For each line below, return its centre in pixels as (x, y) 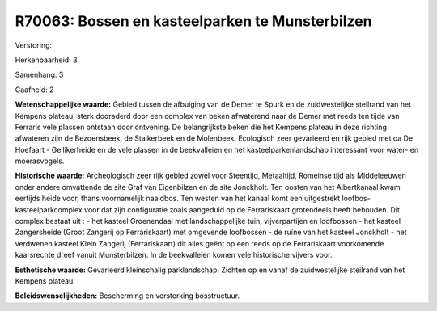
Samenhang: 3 (39, 75)
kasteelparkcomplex (49, 209)
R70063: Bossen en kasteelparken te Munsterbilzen (193, 21)
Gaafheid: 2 (34, 90)
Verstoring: (34, 45)
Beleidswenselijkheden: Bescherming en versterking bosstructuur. (127, 296)
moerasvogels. (40, 161)
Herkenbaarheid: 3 (46, 60)
